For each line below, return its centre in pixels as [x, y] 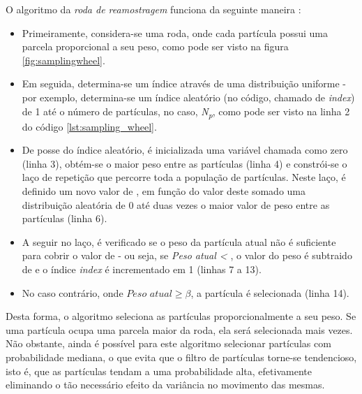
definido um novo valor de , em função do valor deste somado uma [164, 191]
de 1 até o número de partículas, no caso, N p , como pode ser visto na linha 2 [186, 112]
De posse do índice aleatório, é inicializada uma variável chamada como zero [185, 150]
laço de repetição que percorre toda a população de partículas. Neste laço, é [184, 177]
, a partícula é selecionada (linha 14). [270, 292]
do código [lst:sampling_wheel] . [89, 126]
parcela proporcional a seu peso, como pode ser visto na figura [155, 46]
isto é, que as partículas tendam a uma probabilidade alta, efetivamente [159, 371]
